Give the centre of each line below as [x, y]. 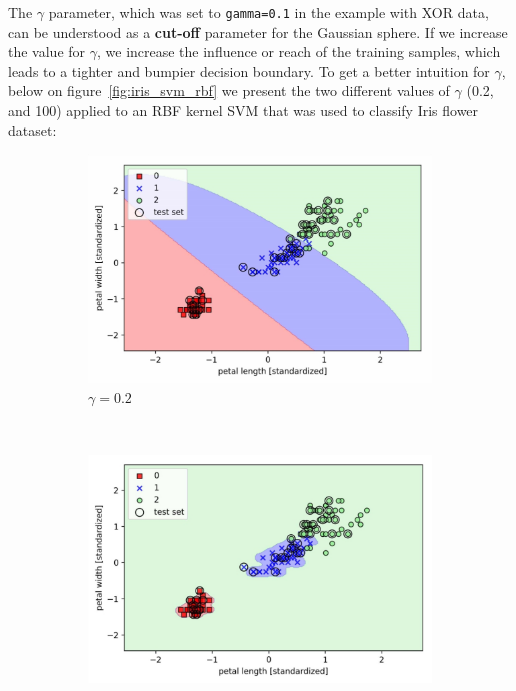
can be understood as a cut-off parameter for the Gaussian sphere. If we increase [258, 31]
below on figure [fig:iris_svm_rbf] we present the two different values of [229, 90]
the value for [47, 51]
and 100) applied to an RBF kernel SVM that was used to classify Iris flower [243, 110]
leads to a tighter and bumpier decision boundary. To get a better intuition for [249, 70]
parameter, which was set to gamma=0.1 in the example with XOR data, [268, 12]
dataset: [32, 129]
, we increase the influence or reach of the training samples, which [298, 51]
